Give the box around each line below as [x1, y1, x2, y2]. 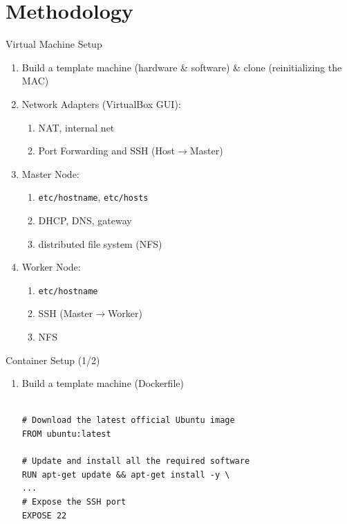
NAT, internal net [38, 120, 115, 134]
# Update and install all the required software [21, 456, 250, 467]
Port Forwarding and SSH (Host [38, 143, 175, 158]
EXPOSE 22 [21, 510, 67, 521]
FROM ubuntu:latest [21, 428, 111, 439]
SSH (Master [38, 306, 93, 320]
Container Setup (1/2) [6, 352, 100, 367]
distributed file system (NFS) [38, 236, 162, 251]
